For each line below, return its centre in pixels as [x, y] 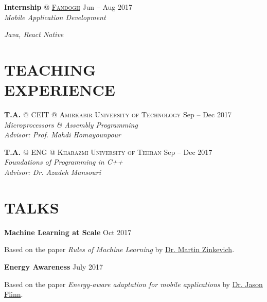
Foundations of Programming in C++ [64, 162]
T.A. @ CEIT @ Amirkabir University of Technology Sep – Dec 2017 [118, 114]
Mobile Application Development [55, 17]
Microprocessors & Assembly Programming [71, 124]
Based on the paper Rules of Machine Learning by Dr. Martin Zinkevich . [119, 249]
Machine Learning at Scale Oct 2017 [68, 232]
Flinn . [14, 294]
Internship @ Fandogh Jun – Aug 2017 [68, 7]
